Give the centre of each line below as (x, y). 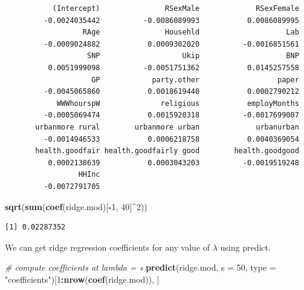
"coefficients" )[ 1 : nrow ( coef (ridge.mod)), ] (82, 279)
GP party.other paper (195, 80)
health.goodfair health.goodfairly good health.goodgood (167, 151)
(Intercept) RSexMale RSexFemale (176, 8)
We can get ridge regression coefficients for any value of (108, 247)
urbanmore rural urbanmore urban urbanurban (167, 127)
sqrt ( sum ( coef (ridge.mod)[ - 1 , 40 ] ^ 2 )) (76, 206)
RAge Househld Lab (191, 32)
